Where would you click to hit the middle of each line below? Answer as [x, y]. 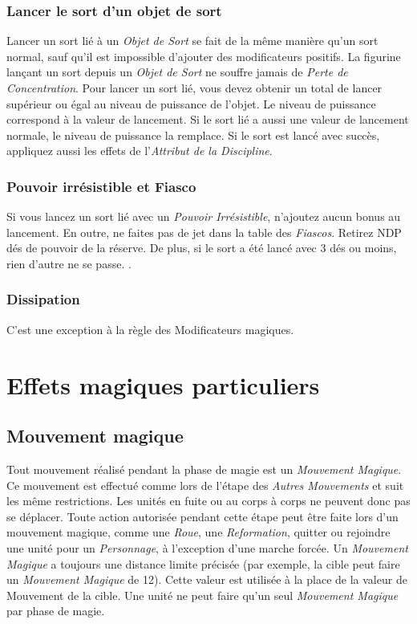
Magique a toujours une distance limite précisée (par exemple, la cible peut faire [203, 563]
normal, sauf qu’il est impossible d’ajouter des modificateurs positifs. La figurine [204, 56]
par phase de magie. [56, 611]
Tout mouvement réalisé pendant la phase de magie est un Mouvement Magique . [204, 469]
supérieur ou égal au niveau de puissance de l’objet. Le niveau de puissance [191, 103]
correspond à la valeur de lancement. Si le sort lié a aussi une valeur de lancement [208, 119]
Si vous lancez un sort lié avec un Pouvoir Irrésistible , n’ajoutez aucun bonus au [204, 216]
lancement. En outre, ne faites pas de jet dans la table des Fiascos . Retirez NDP [204, 232]
